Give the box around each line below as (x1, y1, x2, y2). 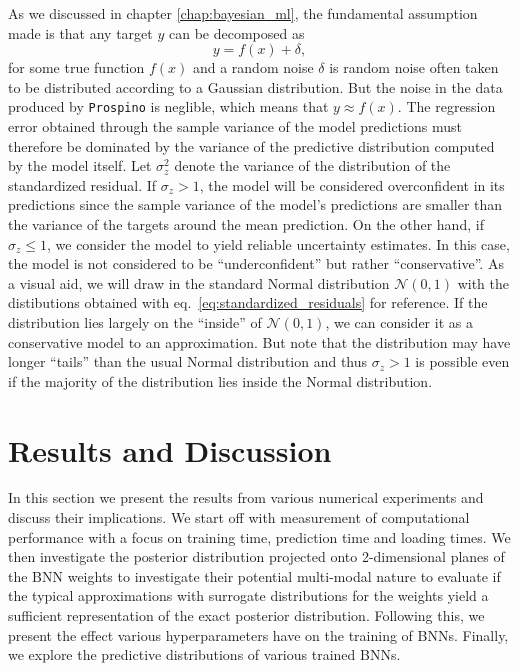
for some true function (8, 57, 145, 78)
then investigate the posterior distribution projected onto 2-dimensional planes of (8, 546, 505, 567)
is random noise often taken (329, 57, 499, 78)
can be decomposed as (168, 22, 305, 43)
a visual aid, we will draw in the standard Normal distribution (8, 272, 390, 293)
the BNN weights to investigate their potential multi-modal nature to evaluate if (8, 565, 501, 586)
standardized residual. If (8, 174, 157, 195)
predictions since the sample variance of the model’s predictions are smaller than (8, 194, 503, 215)
